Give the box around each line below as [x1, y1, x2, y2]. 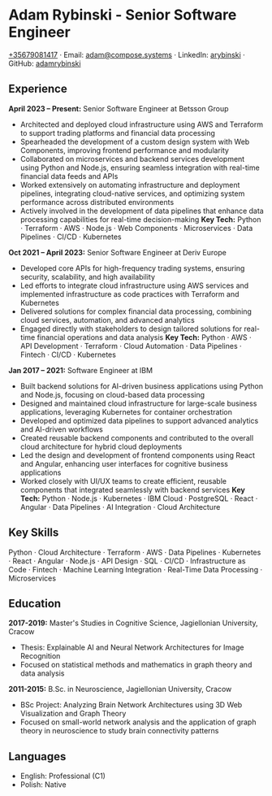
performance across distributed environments [19, 197, 175, 207]
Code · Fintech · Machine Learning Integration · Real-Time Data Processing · [8, 564, 262, 574]
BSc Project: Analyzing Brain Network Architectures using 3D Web [19, 700, 243, 710]
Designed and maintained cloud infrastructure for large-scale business [19, 398, 257, 408]
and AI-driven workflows [19, 424, 103, 434]
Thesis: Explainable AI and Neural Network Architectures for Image [19, 642, 244, 652]
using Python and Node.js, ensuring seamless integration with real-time [19, 163, 260, 172]
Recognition [19, 651, 61, 661]
